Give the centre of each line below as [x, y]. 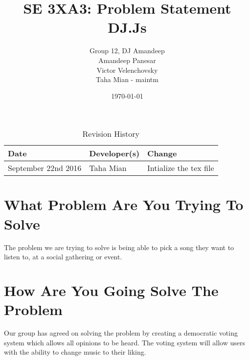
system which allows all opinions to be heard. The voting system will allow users [124, 342]
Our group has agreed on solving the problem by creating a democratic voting [121, 333]
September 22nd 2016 [45, 168]
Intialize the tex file [181, 168]
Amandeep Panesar [127, 60]
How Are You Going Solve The [111, 290]
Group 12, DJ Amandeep [127, 51]
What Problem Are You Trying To [124, 204]
